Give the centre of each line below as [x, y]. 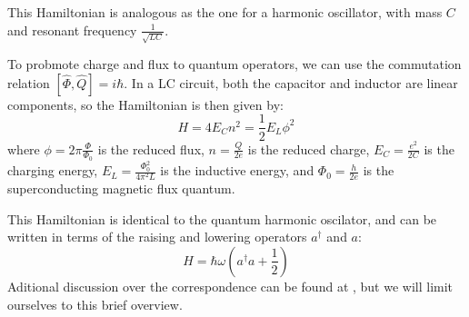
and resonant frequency [72, 30]
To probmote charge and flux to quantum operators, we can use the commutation [234, 64]
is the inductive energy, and [237, 170]
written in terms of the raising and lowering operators [157, 237]
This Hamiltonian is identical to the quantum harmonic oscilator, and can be [222, 218]
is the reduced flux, [151, 149]
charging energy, [53, 170]
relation [29, 82]
